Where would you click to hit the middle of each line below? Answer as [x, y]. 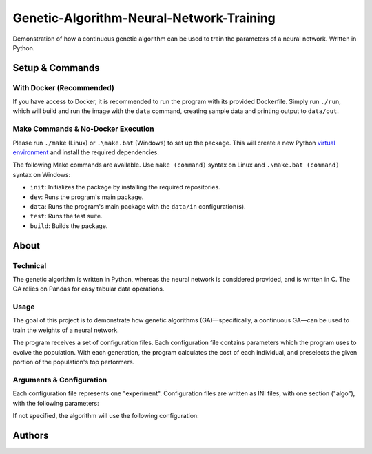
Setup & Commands [56, 68]
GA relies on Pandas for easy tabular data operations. [89, 289]
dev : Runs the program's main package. [87, 197]
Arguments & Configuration [60, 380]
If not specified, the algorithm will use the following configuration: [106, 415]
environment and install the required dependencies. [86, 152]
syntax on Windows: [42, 174]
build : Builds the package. [69, 226]
